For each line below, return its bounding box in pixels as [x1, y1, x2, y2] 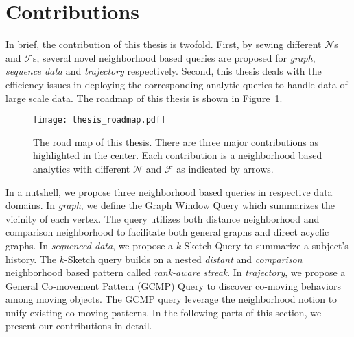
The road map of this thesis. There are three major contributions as [33, 134, 318, 149]
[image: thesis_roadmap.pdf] [33, 115, 166, 125]
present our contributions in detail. [5, 319, 152, 333]
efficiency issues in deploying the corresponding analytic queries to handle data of [5, 77, 348, 91]
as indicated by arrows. [176, 161, 274, 175]
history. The [5, 251, 57, 266]
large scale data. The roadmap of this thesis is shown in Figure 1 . [5, 90, 283, 105]
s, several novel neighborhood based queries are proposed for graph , [32, 50, 316, 64]
